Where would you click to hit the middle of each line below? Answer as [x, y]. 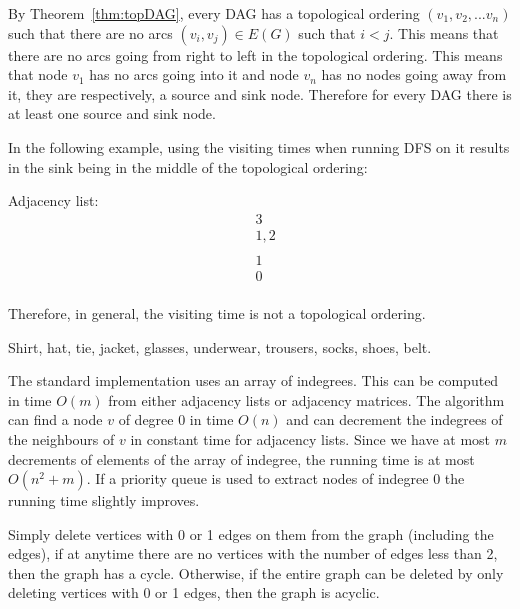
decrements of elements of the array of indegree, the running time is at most [241, 458]
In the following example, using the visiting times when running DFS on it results [259, 146]
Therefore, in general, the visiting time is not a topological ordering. [217, 312]
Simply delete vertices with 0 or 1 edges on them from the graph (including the [251, 533]
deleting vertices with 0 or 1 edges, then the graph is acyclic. [194, 592]
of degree [146, 419]
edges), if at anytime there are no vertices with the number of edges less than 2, [253, 553]
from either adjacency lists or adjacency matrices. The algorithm [306, 399]
